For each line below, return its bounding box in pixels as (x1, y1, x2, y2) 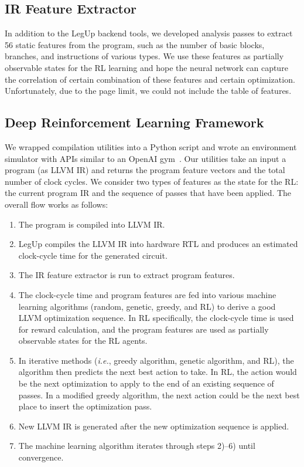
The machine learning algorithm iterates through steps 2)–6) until (18, 439, 255, 452)
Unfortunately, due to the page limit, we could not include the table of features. (5, 84, 292, 97)
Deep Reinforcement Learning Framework (5, 113, 264, 131)
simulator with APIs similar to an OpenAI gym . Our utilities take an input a (5, 152, 286, 164)
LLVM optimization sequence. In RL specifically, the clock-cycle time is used (18, 312, 294, 324)
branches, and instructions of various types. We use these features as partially (5, 50, 284, 62)
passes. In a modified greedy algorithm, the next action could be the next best (18, 388, 300, 401)
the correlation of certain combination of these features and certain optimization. (5, 73, 295, 85)
